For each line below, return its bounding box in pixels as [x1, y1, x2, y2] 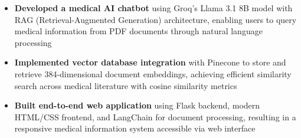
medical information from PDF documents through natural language [14, 25, 263, 37]
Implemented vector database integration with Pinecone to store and [14, 56, 286, 68]
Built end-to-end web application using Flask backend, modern [14, 99, 260, 111]
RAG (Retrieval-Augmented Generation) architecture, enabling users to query [14, 13, 297, 25]
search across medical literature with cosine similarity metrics [14, 79, 237, 91]
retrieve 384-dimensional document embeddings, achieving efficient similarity [14, 67, 292, 80]
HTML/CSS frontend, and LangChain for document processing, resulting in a [14, 110, 296, 123]
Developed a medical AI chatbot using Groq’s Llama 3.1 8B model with [14, 2, 293, 14]
